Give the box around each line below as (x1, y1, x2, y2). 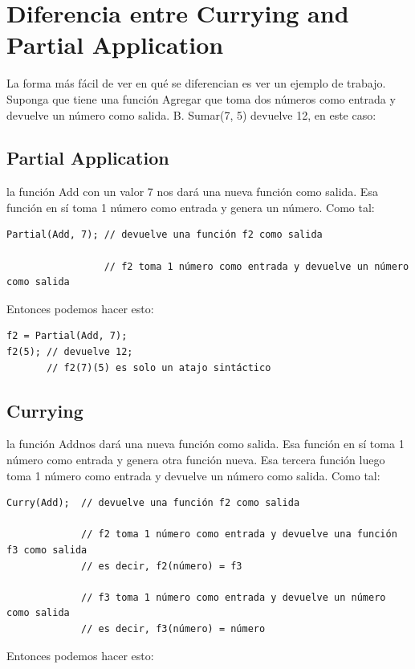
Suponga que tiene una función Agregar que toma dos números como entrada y (6, 90, 396, 107)
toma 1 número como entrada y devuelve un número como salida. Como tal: (6, 467, 380, 483)
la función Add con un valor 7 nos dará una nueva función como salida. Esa (6, 183, 378, 200)
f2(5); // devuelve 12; (6, 346, 133, 358)
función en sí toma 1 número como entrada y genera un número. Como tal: (6, 198, 375, 215)
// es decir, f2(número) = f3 (81, 560, 242, 572)
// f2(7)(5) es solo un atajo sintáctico (47, 361, 271, 373)
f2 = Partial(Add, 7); (6, 330, 128, 342)
